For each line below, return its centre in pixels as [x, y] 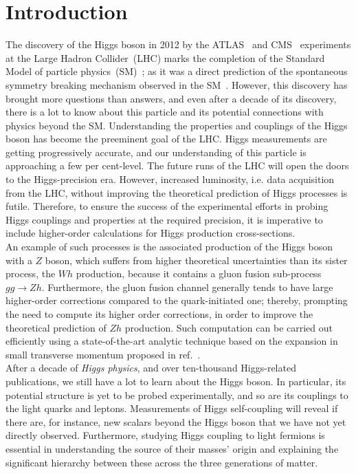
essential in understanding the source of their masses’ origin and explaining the [172, 448]
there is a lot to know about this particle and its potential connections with [165, 112]
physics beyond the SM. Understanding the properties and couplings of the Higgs [177, 125]
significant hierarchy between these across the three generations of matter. [162, 462]
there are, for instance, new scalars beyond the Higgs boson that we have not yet [176, 421]
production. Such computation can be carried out [229, 327]
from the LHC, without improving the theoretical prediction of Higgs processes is [177, 192]
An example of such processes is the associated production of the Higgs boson [169, 247]
